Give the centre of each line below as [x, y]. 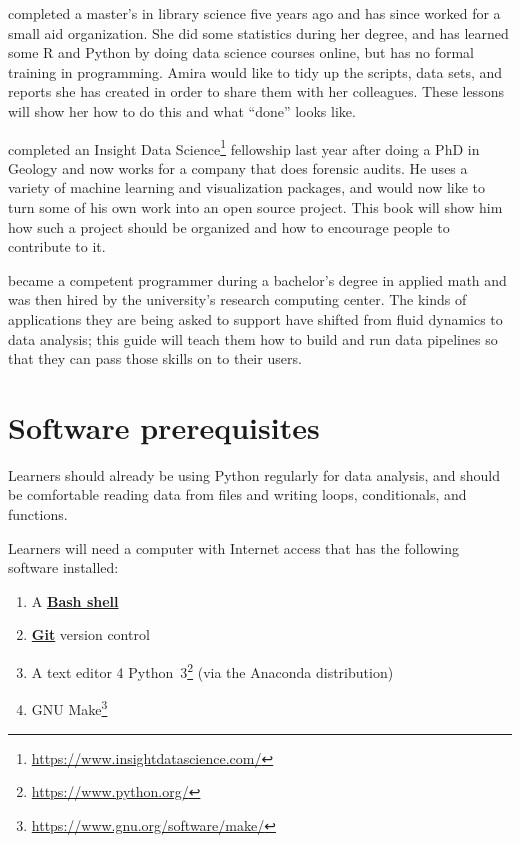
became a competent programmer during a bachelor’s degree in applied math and [257, 279]
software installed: [63, 567]
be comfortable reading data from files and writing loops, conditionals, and [237, 494]
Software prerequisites [164, 426]
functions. [38, 514]
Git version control [90, 634]
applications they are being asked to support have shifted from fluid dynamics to [255, 318]
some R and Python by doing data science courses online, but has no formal [241, 52]
